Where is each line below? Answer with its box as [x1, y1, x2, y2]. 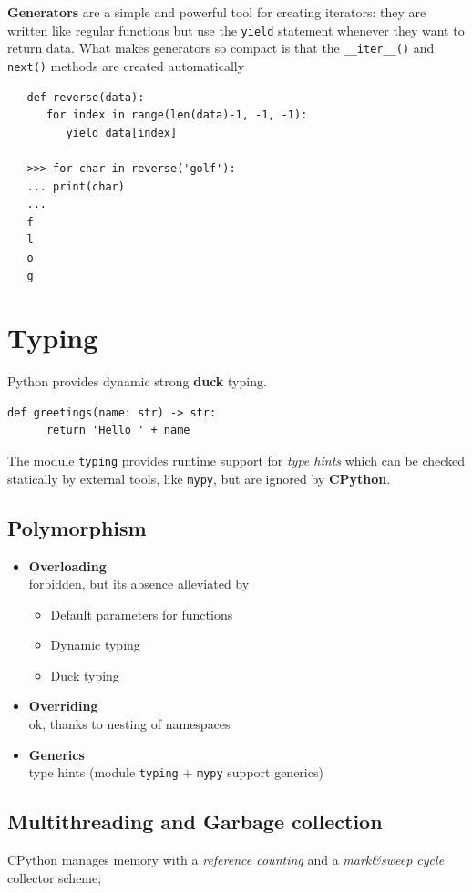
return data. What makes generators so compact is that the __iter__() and [7, 38, 435, 57]
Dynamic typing [50, 635, 140, 654]
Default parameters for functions [50, 604, 233, 623]
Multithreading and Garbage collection [7, 807, 383, 836]
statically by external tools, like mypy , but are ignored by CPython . [7, 468, 391, 488]
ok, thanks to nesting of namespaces [28, 714, 231, 734]
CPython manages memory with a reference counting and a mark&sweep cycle [7, 850, 445, 869]
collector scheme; [7, 867, 102, 887]
